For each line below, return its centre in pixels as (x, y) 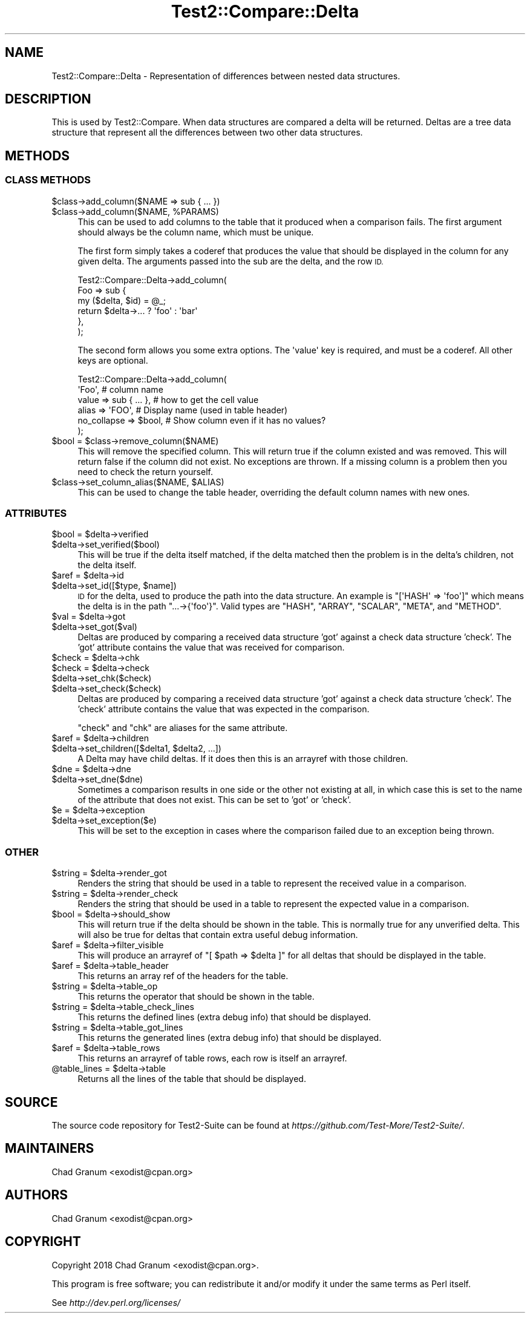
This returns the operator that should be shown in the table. (196, 997)
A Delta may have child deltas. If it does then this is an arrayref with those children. (243, 759)
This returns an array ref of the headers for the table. (183, 976)
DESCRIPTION (48, 99)
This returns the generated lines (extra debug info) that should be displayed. (230, 1038)
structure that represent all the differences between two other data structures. (207, 133)
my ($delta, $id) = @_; (122, 300)
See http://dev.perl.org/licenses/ (116, 1302)
